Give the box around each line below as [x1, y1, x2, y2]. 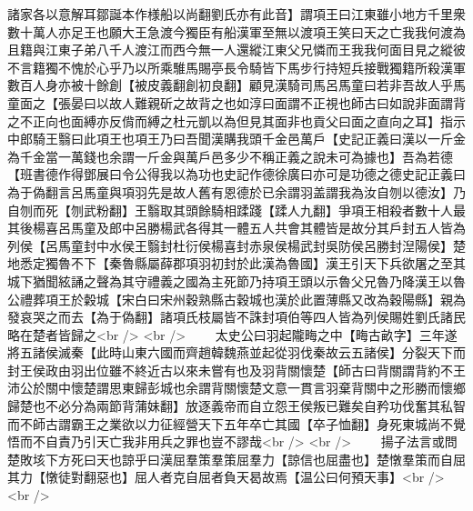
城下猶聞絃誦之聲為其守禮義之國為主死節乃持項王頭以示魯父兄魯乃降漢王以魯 [7, 271, 466, 290]
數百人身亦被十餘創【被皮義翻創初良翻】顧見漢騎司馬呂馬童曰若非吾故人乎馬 [7, 75, 466, 95]
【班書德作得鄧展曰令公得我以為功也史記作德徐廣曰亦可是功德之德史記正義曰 [7, 165, 466, 184]
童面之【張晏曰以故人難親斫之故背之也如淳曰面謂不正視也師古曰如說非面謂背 [7, 93, 466, 112]
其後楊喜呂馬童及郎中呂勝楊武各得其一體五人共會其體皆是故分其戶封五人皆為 [7, 218, 466, 237]
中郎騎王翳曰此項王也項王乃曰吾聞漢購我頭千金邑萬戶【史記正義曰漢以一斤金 [7, 129, 466, 148]
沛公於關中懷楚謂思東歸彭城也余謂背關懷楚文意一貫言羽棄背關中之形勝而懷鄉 [7, 378, 466, 397]
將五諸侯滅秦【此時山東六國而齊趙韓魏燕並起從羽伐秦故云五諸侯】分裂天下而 [7, 343, 466, 362]
